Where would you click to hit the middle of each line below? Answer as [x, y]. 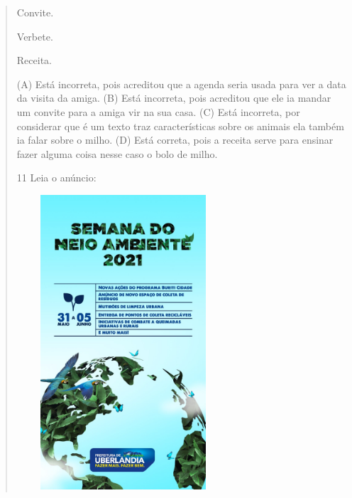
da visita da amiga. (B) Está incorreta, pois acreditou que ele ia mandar [174, 98]
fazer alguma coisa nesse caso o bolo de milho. [117, 153]
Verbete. [35, 36]
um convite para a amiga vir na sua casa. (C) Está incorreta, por [158, 111]
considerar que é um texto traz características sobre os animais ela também [180, 126]
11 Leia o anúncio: [56, 178]
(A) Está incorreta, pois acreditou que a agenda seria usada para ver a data [181, 84]
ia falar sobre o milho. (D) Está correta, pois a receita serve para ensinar [175, 140]
